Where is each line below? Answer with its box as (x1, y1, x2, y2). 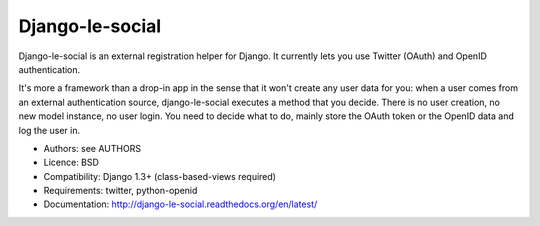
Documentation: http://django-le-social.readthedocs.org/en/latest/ (43, 198, 318, 210)
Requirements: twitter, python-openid (43, 185, 198, 197)
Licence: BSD (43, 156, 100, 169)
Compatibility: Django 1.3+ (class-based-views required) (43, 170, 277, 182)
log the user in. (18, 124, 80, 136)
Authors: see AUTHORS (43, 142, 142, 154)
